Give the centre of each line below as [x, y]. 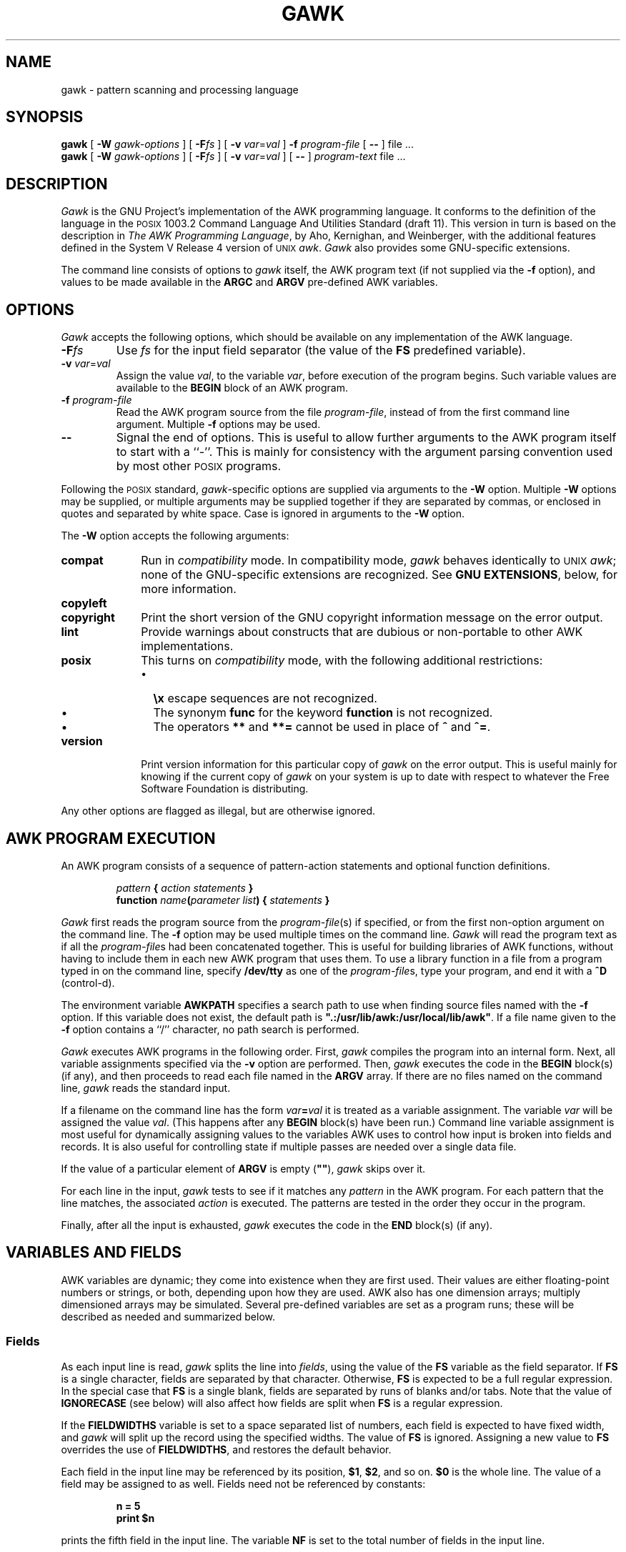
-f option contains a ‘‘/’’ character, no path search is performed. [210, 1029]
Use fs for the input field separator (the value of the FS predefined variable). [321, 350]
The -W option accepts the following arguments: [175, 536]
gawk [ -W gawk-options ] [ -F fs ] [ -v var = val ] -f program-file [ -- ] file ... [237, 144]
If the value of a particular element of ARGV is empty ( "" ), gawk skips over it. [243, 1168]
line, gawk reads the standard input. [146, 1088]
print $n [135, 1518]
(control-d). [88, 983]
